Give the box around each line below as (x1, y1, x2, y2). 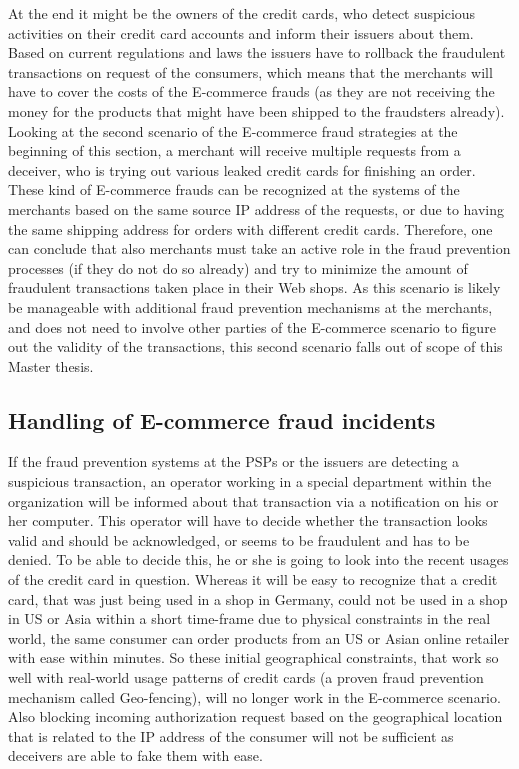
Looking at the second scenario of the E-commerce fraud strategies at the (8, 120, 458, 141)
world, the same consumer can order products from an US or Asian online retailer (8, 627, 510, 648)
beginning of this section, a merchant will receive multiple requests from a (8, 140, 461, 161)
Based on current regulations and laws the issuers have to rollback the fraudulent (8, 42, 506, 63)
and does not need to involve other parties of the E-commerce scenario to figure (8, 316, 496, 337)
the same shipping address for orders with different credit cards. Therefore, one (8, 218, 493, 239)
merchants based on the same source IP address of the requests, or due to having (8, 198, 505, 219)
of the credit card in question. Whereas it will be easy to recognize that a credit (8, 569, 498, 590)
